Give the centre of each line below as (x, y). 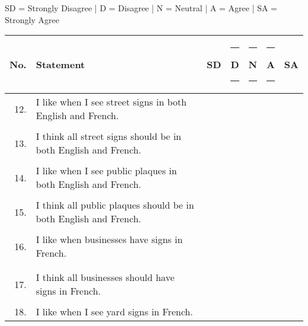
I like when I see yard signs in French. (114, 312)
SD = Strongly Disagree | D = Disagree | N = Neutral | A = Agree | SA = (141, 8)
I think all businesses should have (105, 277)
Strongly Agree (32, 19)
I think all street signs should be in (109, 136)
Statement (60, 65)
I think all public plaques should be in (115, 205)
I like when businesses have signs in (109, 239)
